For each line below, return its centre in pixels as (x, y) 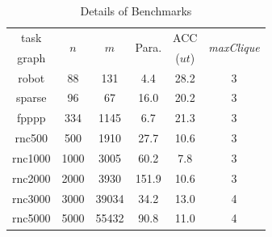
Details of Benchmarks (136, 11)
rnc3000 (31, 198)
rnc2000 (31, 178)
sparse (31, 97)
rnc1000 (31, 157)
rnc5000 (31, 218)
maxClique (234, 47)
